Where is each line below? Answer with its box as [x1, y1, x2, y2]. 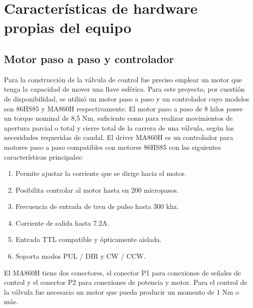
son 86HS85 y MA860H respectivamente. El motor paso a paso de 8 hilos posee [4, 103, 243, 113]
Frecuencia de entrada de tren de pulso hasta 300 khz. [15, 201, 179, 211]
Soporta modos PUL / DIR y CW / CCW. [15, 251, 146, 261]
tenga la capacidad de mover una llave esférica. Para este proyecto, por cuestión [4, 84, 245, 94]
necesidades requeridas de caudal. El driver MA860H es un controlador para [4, 132, 233, 142]
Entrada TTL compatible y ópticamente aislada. [15, 234, 162, 244]
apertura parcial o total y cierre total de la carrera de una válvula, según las [4, 122, 234, 133]
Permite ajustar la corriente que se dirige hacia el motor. [15, 168, 187, 178]
